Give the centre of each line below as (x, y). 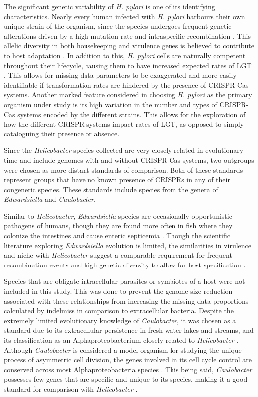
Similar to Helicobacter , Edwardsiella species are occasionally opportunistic (118, 215)
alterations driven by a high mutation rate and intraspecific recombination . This (127, 36)
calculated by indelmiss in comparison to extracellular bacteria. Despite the (119, 311)
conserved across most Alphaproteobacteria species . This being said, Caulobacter (128, 369)
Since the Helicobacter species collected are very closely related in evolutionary (124, 150)
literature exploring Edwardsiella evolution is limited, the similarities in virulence (128, 245)
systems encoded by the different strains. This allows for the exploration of (131, 114)
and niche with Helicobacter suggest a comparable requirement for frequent (118, 255)
